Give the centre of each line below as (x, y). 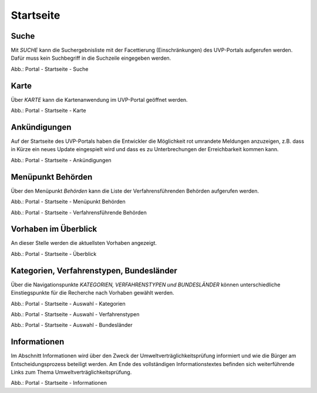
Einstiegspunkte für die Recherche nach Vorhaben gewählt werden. (92, 293)
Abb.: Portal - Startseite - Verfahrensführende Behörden (79, 212)
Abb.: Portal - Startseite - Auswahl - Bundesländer (72, 325)
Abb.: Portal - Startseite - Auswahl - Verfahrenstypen (75, 314)
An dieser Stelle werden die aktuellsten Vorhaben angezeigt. (84, 243)
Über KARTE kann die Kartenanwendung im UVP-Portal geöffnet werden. (99, 100)
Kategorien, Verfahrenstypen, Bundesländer (94, 270)
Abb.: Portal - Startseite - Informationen (59, 383)
